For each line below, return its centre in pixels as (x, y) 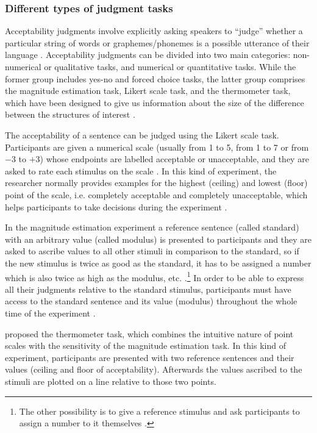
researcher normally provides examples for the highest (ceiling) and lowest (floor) (156, 183)
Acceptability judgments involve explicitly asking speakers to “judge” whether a (154, 31)
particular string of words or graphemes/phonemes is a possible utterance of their (157, 42)
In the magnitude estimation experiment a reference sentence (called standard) (152, 227)
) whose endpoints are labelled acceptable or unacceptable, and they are (174, 159)
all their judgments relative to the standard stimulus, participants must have (148, 289)
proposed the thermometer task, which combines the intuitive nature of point (149, 333)
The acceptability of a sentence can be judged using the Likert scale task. (142, 134)
